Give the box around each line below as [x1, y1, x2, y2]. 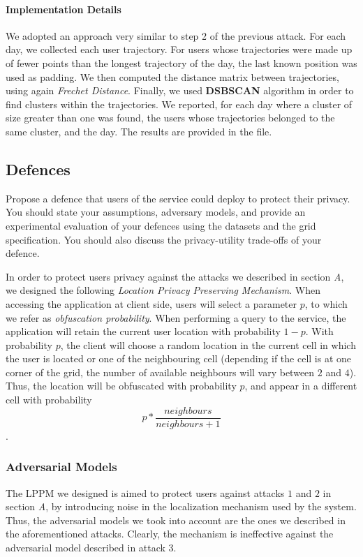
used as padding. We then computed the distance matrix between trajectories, [6, 69, 339, 84]
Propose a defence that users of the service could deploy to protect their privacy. [6, 191, 350, 205]
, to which [304, 296, 348, 311]
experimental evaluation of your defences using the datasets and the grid [6, 218, 316, 232]
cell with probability [6, 392, 92, 407]
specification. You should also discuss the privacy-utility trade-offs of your [6, 232, 322, 246]
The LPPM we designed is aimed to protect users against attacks [6, 485, 285, 500]
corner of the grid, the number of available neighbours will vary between [6, 364, 315, 379]
